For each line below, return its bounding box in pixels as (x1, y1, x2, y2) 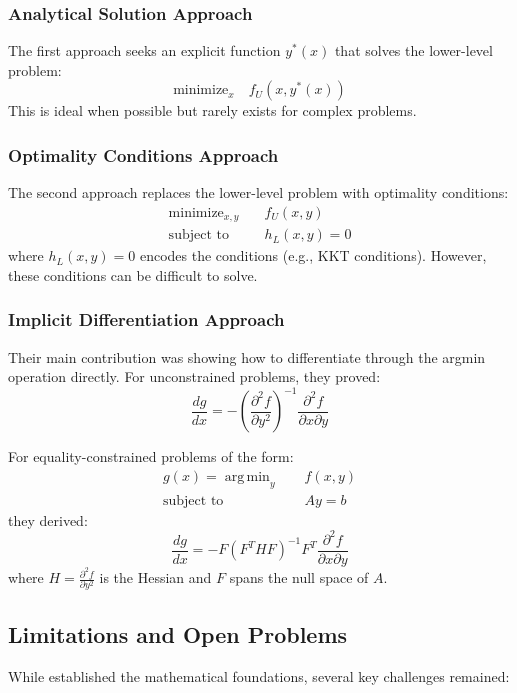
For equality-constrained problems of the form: (8, 446, 294, 467)
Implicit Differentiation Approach (8, 307, 285, 332)
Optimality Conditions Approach (8, 142, 279, 167)
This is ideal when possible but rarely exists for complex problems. (8, 100, 417, 121)
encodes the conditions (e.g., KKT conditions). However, (139, 245, 487, 266)
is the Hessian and (99, 567, 212, 588)
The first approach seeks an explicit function (8, 40, 281, 61)
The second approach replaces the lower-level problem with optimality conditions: (8, 182, 509, 203)
